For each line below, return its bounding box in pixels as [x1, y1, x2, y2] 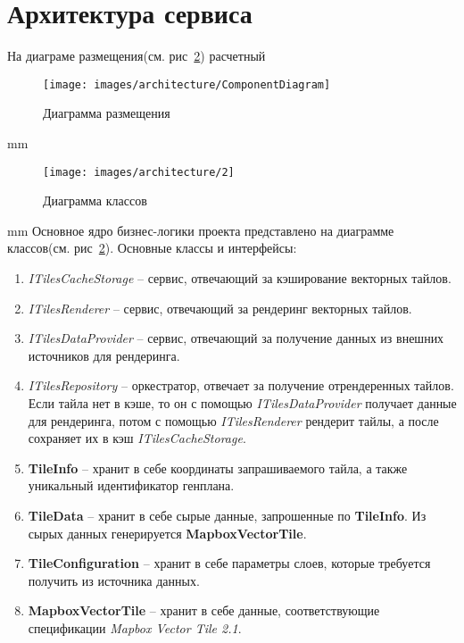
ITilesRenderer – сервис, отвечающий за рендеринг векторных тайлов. [28, 298, 412, 317]
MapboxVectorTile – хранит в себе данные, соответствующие [28, 601, 380, 620]
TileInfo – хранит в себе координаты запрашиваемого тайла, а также [28, 458, 408, 477]
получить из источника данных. [28, 571, 200, 589]
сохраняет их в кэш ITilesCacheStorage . [28, 429, 246, 447]
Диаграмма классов [43, 191, 147, 210]
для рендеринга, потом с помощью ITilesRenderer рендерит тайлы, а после [28, 411, 439, 430]
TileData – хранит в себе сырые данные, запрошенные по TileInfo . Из [28, 505, 427, 524]
